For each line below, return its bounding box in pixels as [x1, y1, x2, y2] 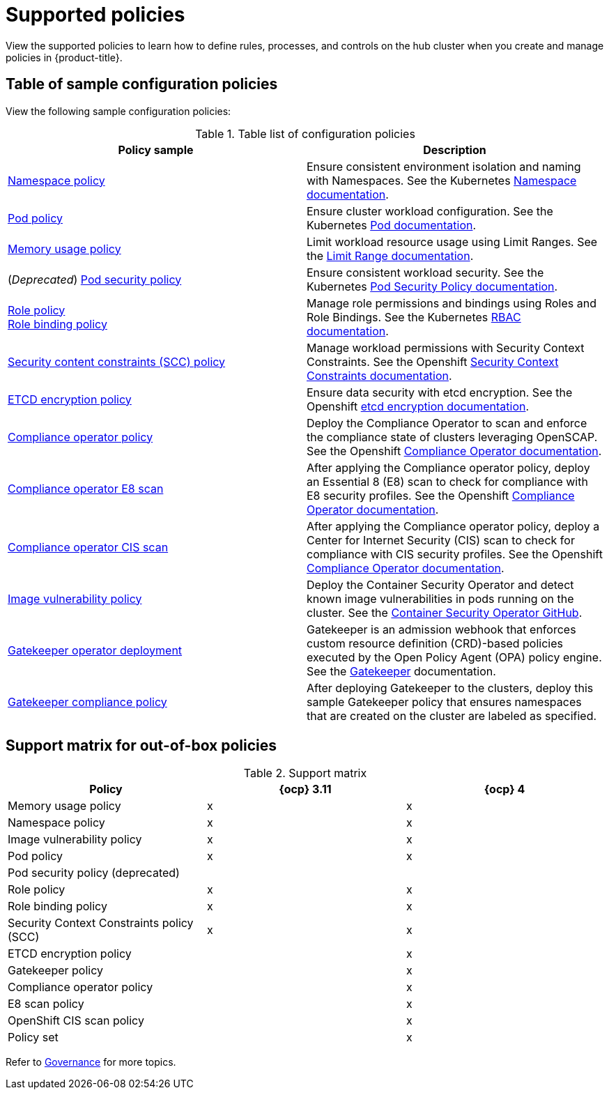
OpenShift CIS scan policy [8, 1013, 144, 1028]
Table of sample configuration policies [6, 75, 278, 93]
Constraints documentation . [307, 368, 452, 383]
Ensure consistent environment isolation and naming [307, 159, 581, 174]
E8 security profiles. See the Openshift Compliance [307, 488, 575, 503]
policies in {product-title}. [6, 51, 123, 63]
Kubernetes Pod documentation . [307, 217, 477, 232]
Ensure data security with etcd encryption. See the [307, 385, 573, 399]
